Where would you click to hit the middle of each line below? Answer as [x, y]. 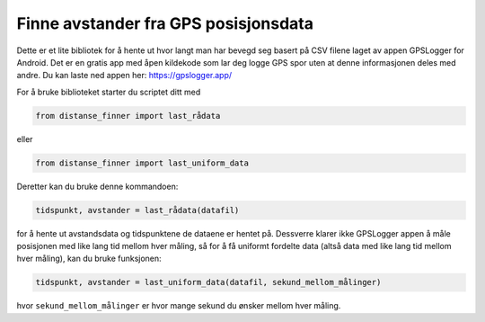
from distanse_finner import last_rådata [128, 116]
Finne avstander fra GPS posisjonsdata [165, 23]
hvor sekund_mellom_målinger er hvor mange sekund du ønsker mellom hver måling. [179, 306]
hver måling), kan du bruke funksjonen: [89, 259]
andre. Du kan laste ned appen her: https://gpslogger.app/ [124, 76]
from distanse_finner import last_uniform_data [142, 163]
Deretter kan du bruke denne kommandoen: [97, 186]
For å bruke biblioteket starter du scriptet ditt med [109, 92]
